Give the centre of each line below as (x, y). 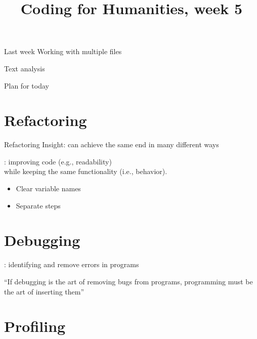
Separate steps (38, 205)
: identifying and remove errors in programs (72, 264)
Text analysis (25, 68)
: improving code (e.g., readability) (58, 161)
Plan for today (27, 85)
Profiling (35, 326)
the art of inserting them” (44, 291)
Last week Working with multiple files (63, 51)
